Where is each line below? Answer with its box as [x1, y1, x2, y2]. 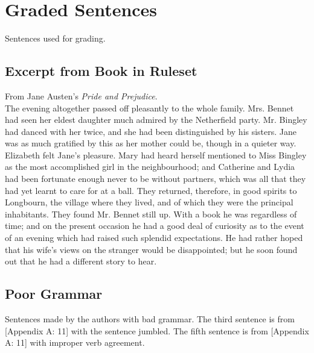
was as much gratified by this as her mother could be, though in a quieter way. [5, 137, 296, 149]
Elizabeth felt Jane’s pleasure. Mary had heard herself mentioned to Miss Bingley [5, 148, 307, 161]
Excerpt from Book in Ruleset [5, 61, 197, 80]
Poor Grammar [5, 284, 103, 303]
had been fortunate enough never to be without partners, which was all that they [5, 172, 306, 185]
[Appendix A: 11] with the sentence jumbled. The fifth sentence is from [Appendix [5, 324, 309, 337]
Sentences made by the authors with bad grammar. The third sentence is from [5, 313, 295, 325]
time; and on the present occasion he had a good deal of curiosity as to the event [5, 219, 304, 232]
